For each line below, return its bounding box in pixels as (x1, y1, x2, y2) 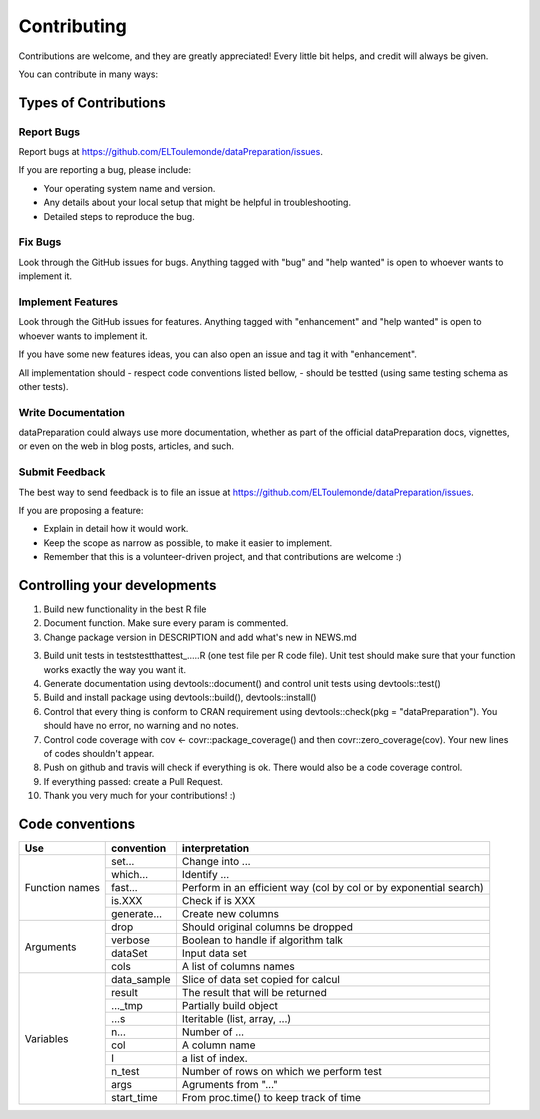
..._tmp (111, 999, 144, 1013)
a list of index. (181, 1051, 249, 1065)
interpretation (181, 841, 250, 855)
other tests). (18, 380, 69, 392)
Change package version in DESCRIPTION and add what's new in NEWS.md (43, 631, 357, 643)
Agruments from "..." (181, 1078, 279, 1092)
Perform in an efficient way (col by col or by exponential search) (181, 881, 484, 895)
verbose (111, 933, 150, 947)
